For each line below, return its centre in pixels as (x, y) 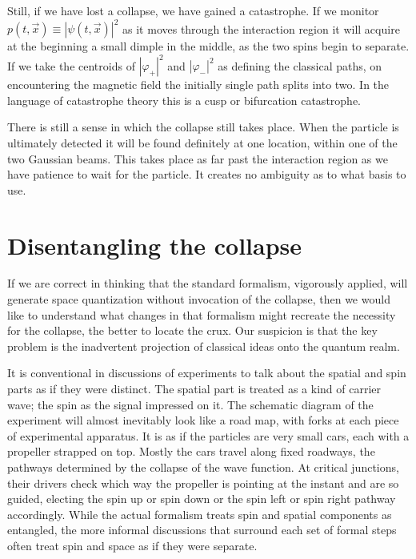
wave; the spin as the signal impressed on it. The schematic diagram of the (190, 404)
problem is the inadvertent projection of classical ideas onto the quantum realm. (204, 346)
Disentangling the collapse (155, 245)
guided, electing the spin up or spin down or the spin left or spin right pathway (202, 499)
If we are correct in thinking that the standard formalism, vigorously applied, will (208, 283)
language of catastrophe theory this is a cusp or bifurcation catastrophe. (184, 100)
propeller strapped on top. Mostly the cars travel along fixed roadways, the (191, 451)
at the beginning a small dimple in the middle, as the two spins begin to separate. (208, 46)
